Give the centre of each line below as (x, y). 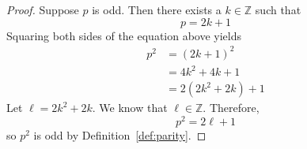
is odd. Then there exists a (157, 9)
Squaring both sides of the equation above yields (124, 35)
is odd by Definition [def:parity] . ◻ (120, 134)
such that (278, 9)
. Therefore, (231, 108)
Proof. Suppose (43, 9)
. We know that (130, 108)
